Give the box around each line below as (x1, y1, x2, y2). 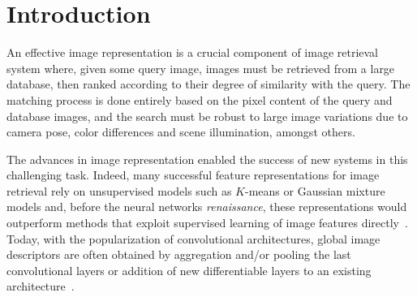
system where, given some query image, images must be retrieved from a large (6, 59, 395, 76)
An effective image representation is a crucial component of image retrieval (6, 44, 379, 61)
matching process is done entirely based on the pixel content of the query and (6, 91, 393, 108)
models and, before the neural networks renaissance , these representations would (6, 198, 407, 215)
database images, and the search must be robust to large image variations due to (6, 107, 408, 124)
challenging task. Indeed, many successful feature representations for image (6, 166, 380, 183)
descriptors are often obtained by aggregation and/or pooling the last (6, 246, 351, 263)
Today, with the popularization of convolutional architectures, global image (6, 230, 380, 247)
